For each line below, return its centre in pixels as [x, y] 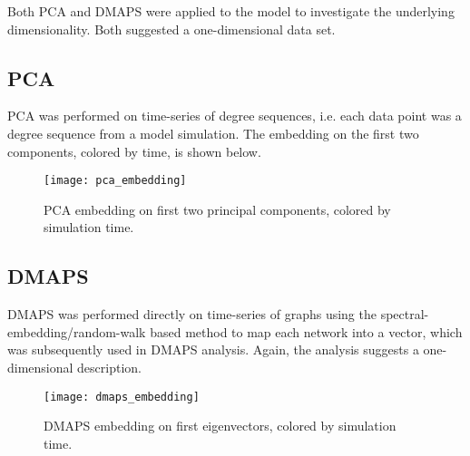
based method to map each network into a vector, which [306, 331]
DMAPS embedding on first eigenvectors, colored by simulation [220, 426]
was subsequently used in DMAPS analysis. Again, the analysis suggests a [213, 349]
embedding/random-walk [77, 331]
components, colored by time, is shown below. [134, 151]
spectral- [405, 314]
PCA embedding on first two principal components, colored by [217, 209]
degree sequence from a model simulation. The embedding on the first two [213, 133]
